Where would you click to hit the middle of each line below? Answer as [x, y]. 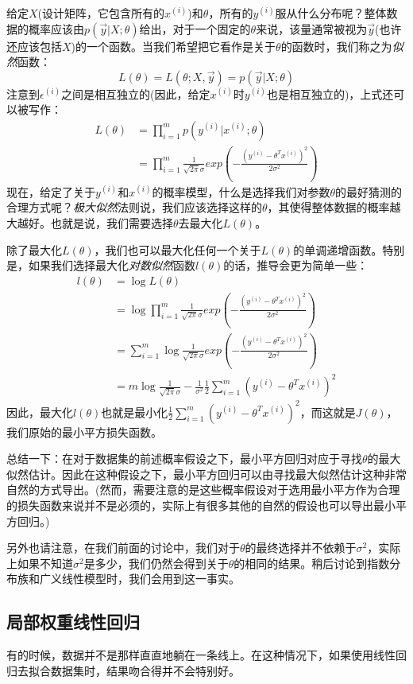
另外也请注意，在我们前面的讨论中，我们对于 [123, 548]
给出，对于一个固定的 [195, 28]
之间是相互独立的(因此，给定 [135, 93]
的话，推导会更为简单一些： [296, 265]
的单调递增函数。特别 [349, 249]
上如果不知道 [40, 563]
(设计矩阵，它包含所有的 [101, 13]
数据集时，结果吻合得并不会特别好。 [145, 670]
